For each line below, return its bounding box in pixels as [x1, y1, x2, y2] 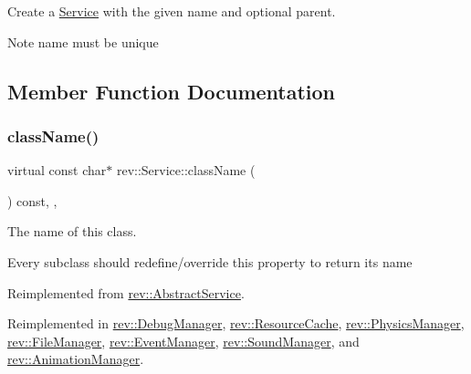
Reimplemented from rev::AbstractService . [7, 283, 245, 302]
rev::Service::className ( [116, 161, 256, 180]
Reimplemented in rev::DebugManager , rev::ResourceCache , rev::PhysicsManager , [7, 314, 465, 333]
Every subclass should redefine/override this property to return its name [7, 252, 413, 271]
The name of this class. [7, 222, 137, 241]
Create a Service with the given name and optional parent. [7, 2, 336, 20]
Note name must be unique [7, 32, 159, 51]
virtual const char [7, 161, 107, 180]
